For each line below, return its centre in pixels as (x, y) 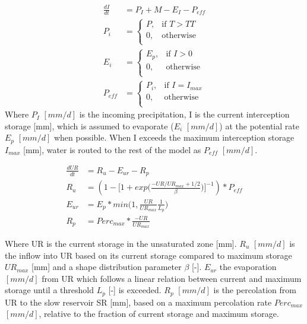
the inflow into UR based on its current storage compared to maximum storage (148, 255)
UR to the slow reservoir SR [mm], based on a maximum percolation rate (138, 302)
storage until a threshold (49, 290)
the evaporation (248, 267)
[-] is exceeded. (135, 290)
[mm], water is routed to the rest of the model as (112, 149)
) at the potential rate (259, 126)
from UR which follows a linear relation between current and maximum (172, 278)
